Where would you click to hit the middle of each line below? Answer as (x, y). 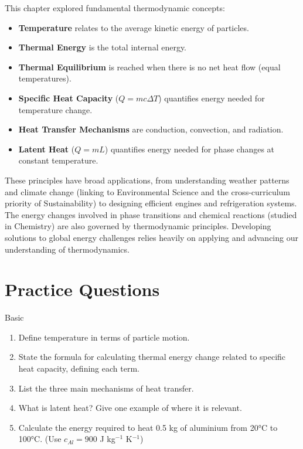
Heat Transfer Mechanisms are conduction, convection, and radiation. (151, 129)
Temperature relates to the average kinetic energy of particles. (134, 27)
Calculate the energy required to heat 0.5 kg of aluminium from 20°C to (148, 427)
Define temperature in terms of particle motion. (104, 337)
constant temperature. (58, 160)
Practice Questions (82, 289)
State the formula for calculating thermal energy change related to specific (152, 357)
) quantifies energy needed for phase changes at (190, 149)
